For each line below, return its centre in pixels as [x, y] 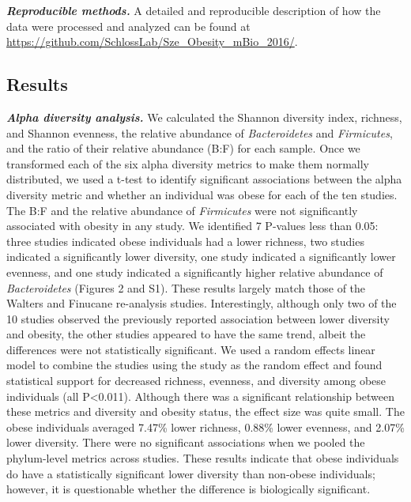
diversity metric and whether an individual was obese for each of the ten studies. [202, 194]
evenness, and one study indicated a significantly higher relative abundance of [195, 272]
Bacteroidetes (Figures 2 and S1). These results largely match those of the [186, 287]
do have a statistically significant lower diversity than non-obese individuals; [191, 473]
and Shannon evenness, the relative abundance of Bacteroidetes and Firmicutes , [200, 132]
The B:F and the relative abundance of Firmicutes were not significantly [182, 210]
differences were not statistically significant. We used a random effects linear [191, 349]
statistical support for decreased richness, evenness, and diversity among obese [196, 381]
